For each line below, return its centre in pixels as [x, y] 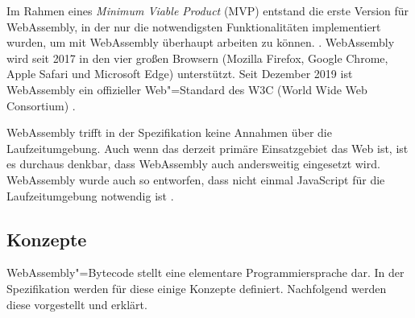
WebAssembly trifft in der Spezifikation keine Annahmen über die [169, 132]
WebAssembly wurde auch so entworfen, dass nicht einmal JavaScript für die [196, 179]
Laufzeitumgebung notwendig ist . [90, 195]
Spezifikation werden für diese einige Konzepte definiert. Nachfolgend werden [197, 288]
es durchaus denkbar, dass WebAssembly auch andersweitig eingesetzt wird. [193, 164]
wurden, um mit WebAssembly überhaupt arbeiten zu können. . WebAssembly [201, 42]
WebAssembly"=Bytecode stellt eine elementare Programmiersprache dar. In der [205, 273]
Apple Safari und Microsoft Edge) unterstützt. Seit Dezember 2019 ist [180, 74]
